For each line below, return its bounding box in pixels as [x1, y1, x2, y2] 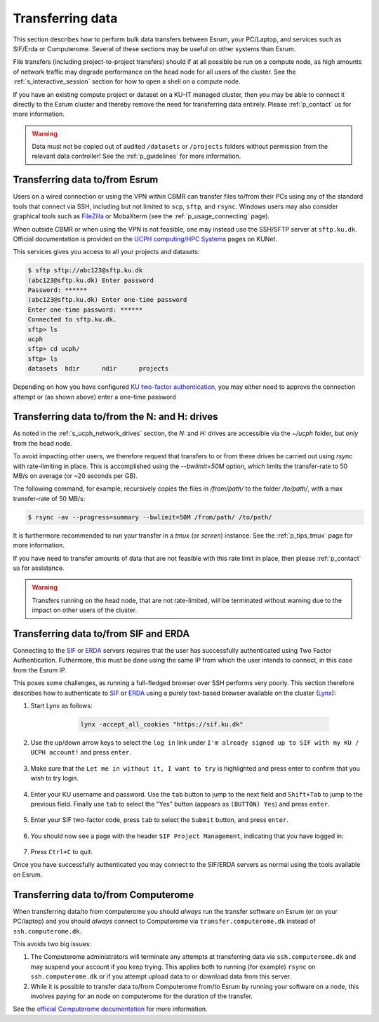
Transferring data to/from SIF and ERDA [13, 628, 190, 639]
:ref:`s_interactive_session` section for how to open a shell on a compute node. [13, 77, 241, 86]
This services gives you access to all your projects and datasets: [13, 248, 200, 256]
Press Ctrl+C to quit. [30, 848, 93, 856]
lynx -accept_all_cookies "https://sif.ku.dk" [80, 720, 244, 728]
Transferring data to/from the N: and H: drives [13, 411, 218, 423]
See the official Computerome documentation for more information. [13, 1004, 208, 1014]
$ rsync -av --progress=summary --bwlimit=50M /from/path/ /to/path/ [27, 513, 272, 521]
